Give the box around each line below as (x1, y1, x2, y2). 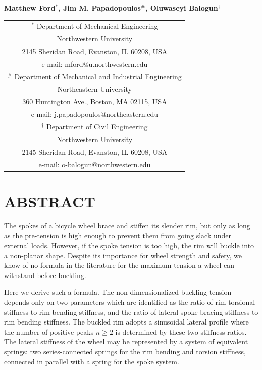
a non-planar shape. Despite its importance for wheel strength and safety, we (4, 250, 242, 260)
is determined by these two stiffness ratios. (115, 326, 247, 337)
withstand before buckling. (4, 269, 86, 280)
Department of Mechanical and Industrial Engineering (14, 71, 182, 81)
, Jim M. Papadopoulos (58, 3, 141, 13)
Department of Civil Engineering (46, 121, 148, 132)
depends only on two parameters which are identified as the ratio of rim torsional (4, 297, 255, 307)
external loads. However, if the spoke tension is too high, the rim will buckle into (4, 240, 254, 251)
